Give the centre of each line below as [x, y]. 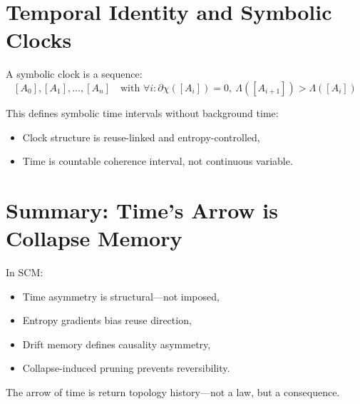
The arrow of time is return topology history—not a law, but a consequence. [173, 392]
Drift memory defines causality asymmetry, [117, 344]
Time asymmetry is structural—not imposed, [121, 296]
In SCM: [25, 272]
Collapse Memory [94, 238]
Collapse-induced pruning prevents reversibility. [126, 368]
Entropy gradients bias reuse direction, [107, 320]
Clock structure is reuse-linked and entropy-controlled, [141, 137]
